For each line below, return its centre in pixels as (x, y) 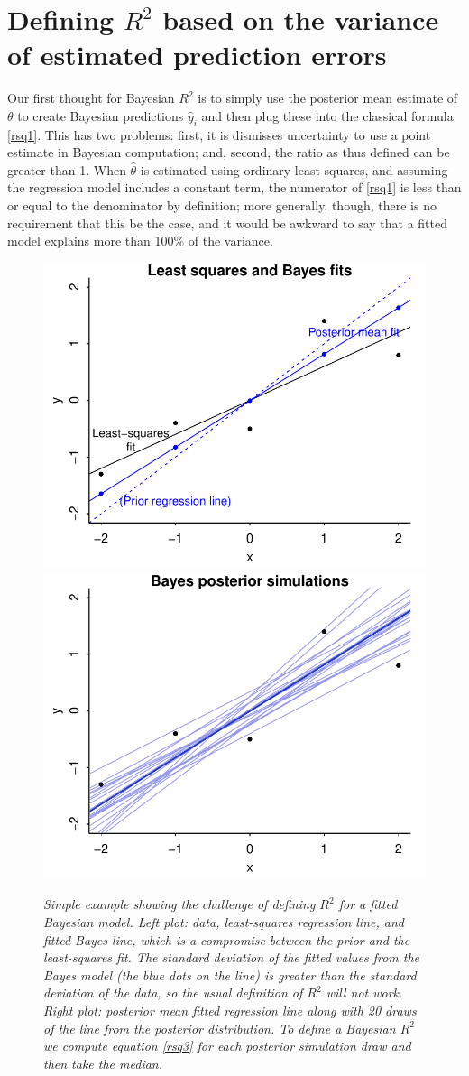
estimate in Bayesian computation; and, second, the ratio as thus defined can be (229, 152)
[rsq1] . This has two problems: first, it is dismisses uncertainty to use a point (219, 134)
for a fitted (368, 904)
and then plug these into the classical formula (327, 115)
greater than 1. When (67, 169)
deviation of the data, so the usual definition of (173, 993)
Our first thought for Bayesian (91, 98)
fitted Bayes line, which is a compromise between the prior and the (227, 939)
